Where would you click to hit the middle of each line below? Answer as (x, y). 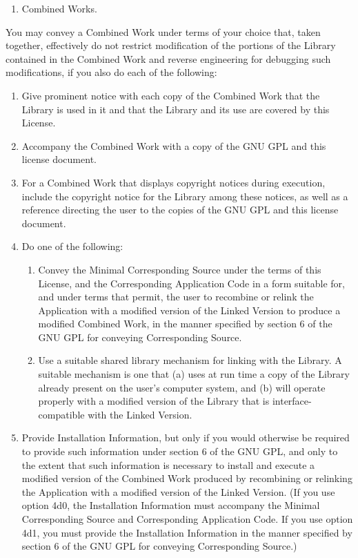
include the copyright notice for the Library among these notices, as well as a (185, 196)
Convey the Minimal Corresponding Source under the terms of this (180, 269)
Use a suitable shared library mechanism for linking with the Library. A (190, 360)
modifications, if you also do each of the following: (111, 72)
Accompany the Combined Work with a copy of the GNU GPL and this (174, 145)
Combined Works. (59, 8)
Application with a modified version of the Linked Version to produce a (189, 310)
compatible (61, 414)
